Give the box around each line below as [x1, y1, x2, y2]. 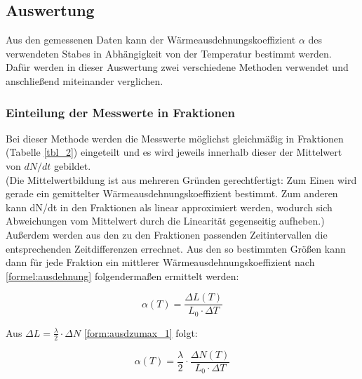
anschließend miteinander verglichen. [6, 73, 163, 88]
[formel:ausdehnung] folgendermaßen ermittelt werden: [6, 268, 239, 283]
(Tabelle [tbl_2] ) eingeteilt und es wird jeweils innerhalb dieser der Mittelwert [6, 145, 342, 159]
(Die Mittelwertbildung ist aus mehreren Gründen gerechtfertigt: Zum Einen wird [6, 172, 357, 187]
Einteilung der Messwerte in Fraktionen [6, 103, 236, 121]
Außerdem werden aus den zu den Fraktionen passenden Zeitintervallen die [6, 227, 328, 241]
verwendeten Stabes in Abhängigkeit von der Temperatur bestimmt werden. [6, 46, 332, 60]
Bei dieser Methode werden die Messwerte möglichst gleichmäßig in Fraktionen [6, 131, 344, 145]
